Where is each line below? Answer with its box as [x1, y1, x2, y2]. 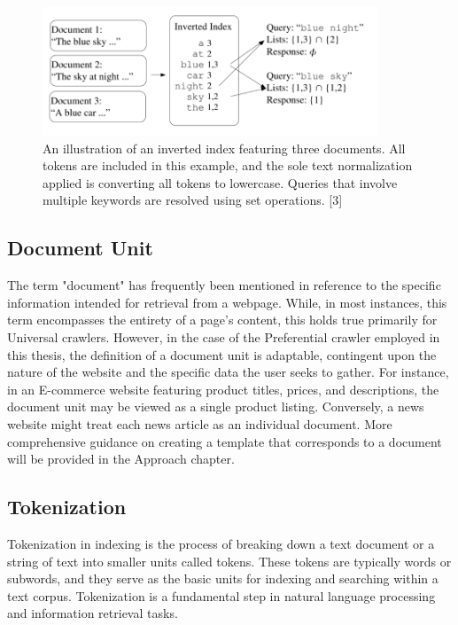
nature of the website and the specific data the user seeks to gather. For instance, [7, 363, 449, 381]
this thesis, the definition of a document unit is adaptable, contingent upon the [7, 345, 437, 363]
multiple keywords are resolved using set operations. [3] [43, 191, 343, 209]
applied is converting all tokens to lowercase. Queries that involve [43, 173, 398, 191]
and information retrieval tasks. [7, 604, 178, 622]
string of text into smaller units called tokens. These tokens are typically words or [7, 551, 452, 570]
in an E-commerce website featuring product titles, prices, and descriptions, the [7, 379, 439, 398]
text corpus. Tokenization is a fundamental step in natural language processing [7, 586, 436, 605]
